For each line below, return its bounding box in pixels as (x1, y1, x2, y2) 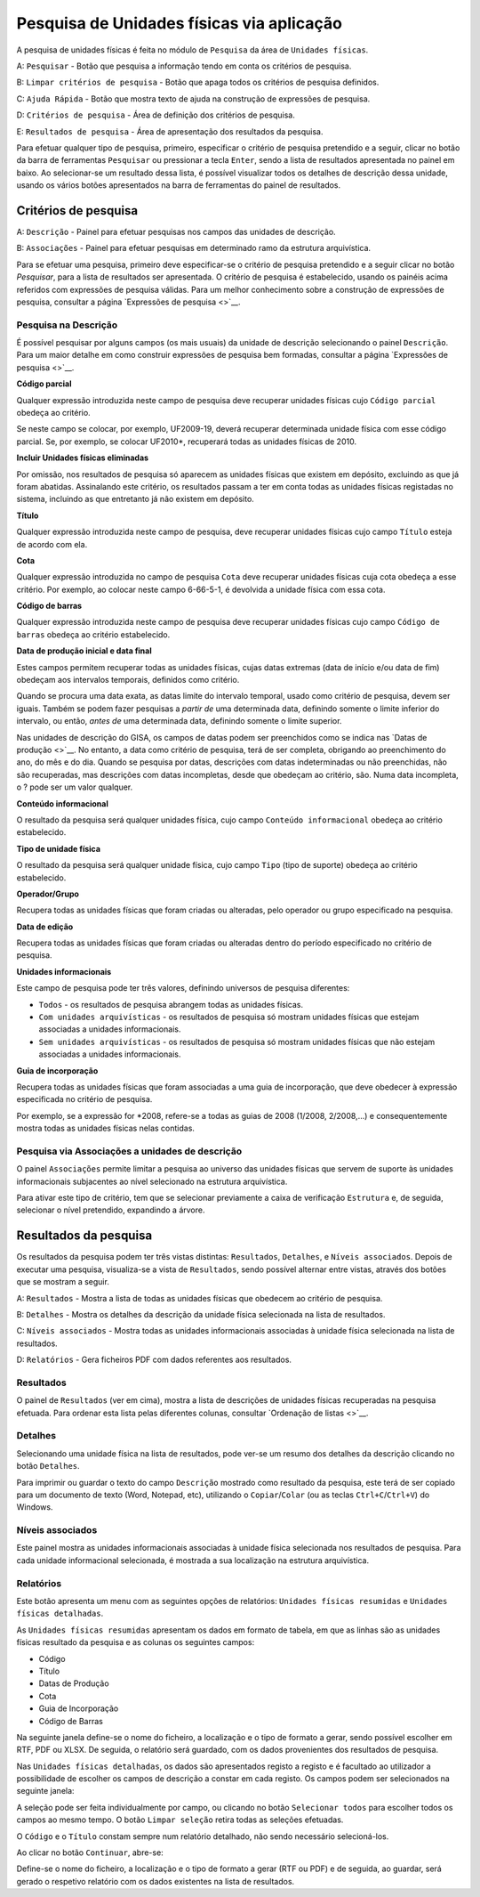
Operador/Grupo (16, 888, 80, 899)
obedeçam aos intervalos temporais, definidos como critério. (16, 675, 240, 685)
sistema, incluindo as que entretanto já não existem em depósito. (16, 494, 255, 505)
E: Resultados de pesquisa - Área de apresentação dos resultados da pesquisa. (16, 126, 324, 137)
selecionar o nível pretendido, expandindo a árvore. (16, 1204, 205, 1215)
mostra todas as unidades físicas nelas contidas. (16, 1123, 196, 1134)
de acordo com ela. (16, 539, 88, 549)
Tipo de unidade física (16, 843, 101, 854)
